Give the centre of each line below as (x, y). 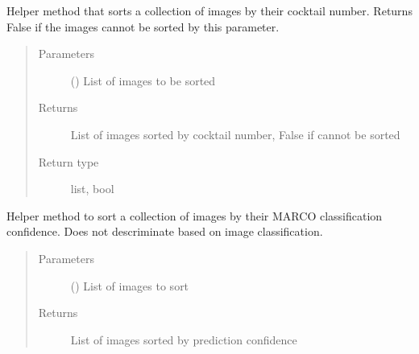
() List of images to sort (130, 285)
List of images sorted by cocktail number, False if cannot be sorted (235, 134)
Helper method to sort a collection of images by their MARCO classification (195, 215)
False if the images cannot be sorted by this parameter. (143, 26)
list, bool (92, 189)
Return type (68, 161)
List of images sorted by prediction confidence (184, 339)
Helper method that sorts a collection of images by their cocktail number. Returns (209, 10)
